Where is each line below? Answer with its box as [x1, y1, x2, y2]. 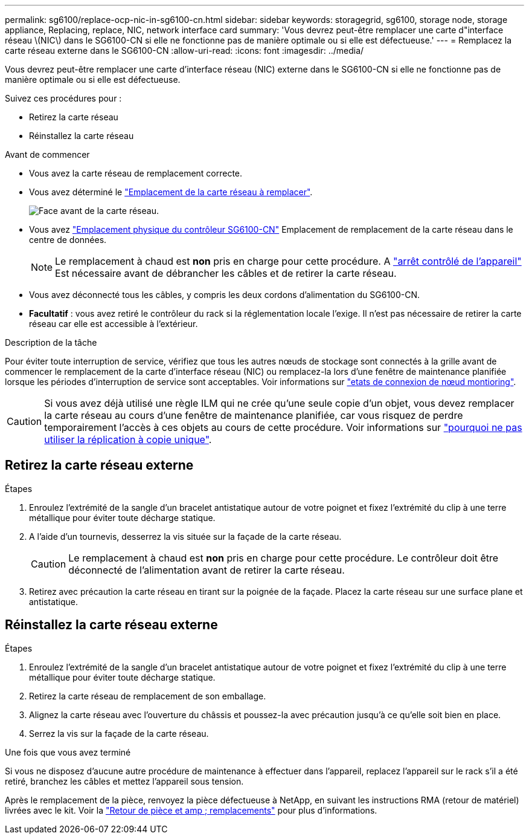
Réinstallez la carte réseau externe [5, 617, 218, 633]
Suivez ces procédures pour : [5, 93, 122, 103]
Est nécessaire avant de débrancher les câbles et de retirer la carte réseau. [55, 267, 397, 279]
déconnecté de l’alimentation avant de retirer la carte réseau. [68, 563, 345, 576]
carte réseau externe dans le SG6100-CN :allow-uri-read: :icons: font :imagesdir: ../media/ [5, 45, 364, 56]
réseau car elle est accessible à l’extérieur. [29, 319, 198, 329]
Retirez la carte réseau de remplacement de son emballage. [29, 690, 266, 701]
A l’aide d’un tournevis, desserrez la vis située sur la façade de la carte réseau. [29, 531, 342, 542]
